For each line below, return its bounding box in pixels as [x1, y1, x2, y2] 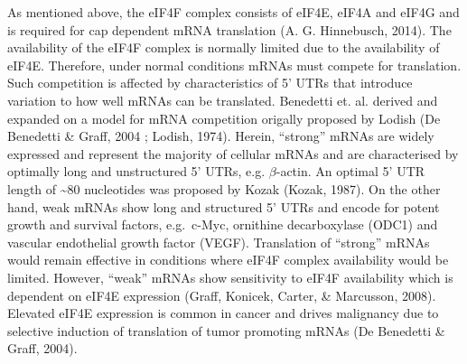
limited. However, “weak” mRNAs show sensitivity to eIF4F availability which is [7, 267, 453, 286]
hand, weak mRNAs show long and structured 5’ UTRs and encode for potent [7, 197, 440, 216]
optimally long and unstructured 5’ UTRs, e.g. [7, 162, 266, 181]
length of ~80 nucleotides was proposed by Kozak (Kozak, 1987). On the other [7, 179, 441, 198]
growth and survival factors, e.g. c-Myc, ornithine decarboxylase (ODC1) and [7, 215, 438, 234]
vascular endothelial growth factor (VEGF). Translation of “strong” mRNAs [7, 232, 430, 251]
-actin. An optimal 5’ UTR [276, 162, 425, 181]
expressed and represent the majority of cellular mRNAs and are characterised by [7, 144, 459, 163]
